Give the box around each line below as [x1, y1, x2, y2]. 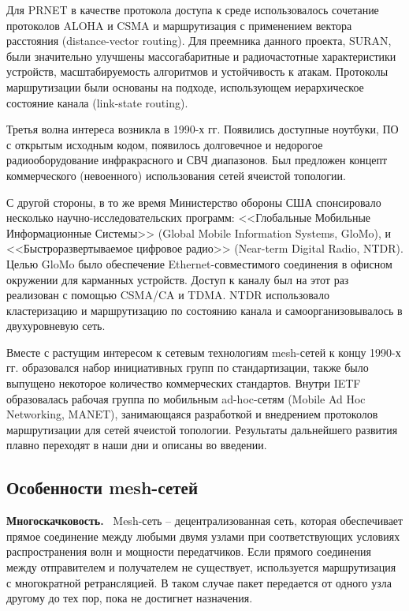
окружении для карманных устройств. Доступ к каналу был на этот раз [6, 271, 349, 287]
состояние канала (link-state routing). [6, 94, 188, 111]
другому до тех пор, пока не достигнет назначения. [6, 590, 253, 606]
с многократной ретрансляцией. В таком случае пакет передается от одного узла [6, 574, 392, 590]
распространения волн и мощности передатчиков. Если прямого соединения [6, 543, 371, 560]
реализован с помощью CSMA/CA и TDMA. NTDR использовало [6, 287, 329, 303]
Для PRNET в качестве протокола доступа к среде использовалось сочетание [6, 2, 379, 17]
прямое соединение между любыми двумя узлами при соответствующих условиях [6, 527, 400, 544]
